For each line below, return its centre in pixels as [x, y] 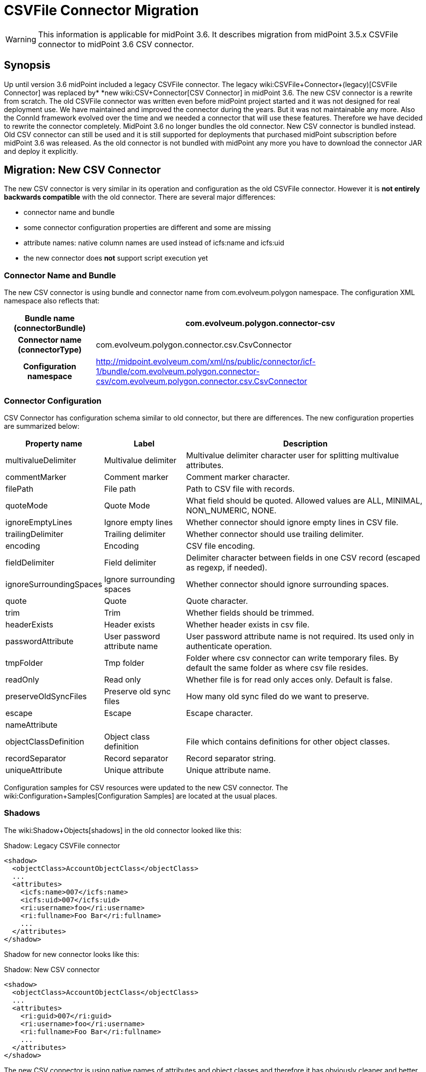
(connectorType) [50, 350]
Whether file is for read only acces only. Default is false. [289, 679]
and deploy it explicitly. [41, 151]
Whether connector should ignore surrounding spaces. [287, 584]
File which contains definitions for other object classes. [288, 741]
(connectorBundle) [50, 328]
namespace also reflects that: [52, 301]
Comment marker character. [238, 477]
